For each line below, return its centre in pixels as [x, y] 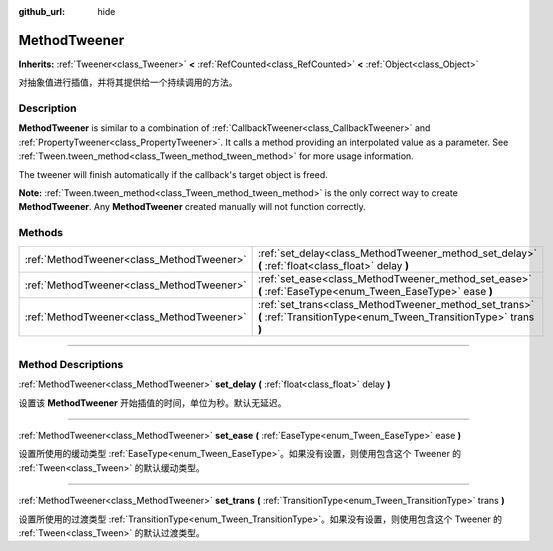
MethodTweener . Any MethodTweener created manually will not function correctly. [192, 207]
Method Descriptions [71, 364]
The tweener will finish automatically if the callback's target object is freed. [173, 174]
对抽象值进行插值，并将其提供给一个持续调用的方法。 [128, 82]
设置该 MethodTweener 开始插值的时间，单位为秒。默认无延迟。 [152, 402]
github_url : [41, 11]
